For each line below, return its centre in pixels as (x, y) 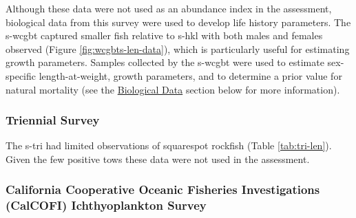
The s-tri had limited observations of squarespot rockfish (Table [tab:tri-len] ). (169, 145)
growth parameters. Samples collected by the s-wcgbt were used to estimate (165, 62)
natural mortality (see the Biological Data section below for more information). (173, 89)
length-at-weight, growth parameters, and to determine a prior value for (190, 75)
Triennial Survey (53, 120)
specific (21, 75)
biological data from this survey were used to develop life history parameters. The (178, 22)
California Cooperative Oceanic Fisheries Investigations (163, 189)
